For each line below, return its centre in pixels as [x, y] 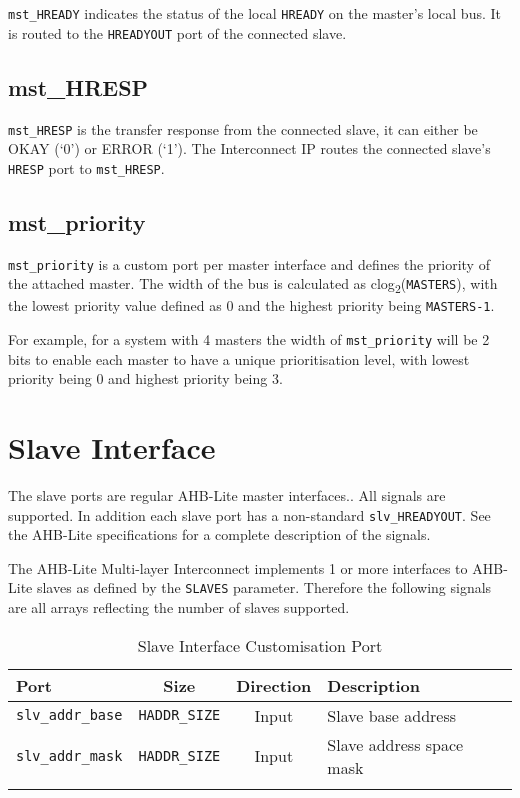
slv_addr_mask [69, 755]
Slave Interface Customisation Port [260, 645]
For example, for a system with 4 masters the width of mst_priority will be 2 [249, 339]
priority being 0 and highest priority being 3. [145, 378]
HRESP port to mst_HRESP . [86, 167]
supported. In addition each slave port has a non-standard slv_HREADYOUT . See [249, 514]
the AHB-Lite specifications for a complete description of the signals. [219, 534]
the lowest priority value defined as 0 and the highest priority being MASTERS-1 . [251, 305]
